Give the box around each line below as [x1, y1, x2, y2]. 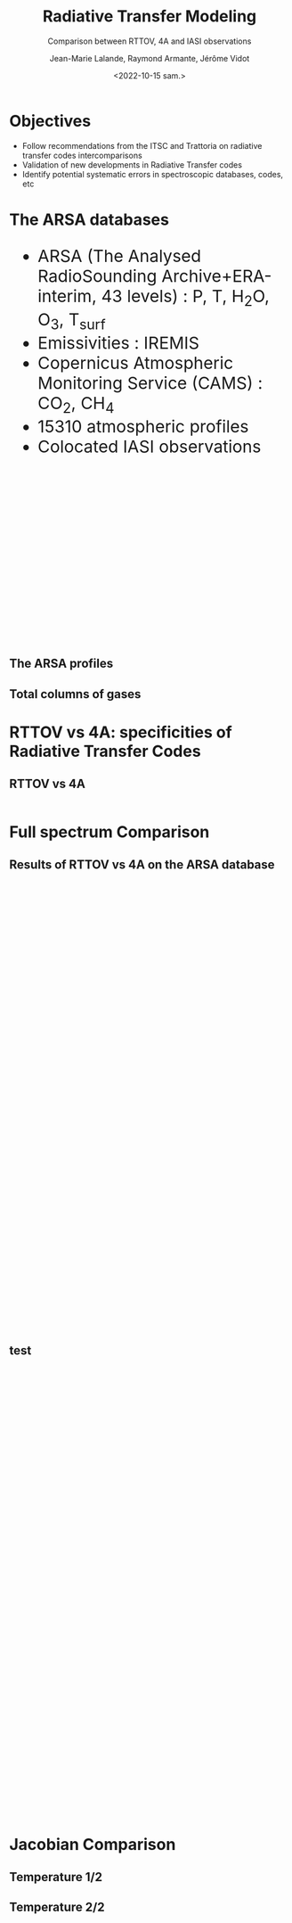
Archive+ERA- [161, 265, 272, 286]
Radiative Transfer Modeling [42, 6, 257, 27]
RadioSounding [37, 265, 158, 286]
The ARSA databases [9, 210, 169, 229]
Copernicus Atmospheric [37, 352, 234, 374]
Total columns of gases [9, 686, 142, 702]
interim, [37, 285, 97, 307]
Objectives [9, 111, 92, 131]
